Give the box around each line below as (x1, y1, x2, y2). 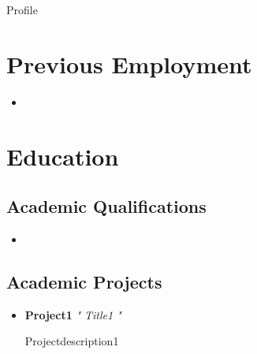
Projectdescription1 (24, 333, 119, 349)
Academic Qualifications (6, 194, 207, 218)
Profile (6, 2, 38, 17)
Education (6, 140, 119, 172)
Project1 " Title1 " (24, 306, 121, 322)
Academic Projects (6, 269, 162, 293)
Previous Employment (6, 47, 252, 80)
